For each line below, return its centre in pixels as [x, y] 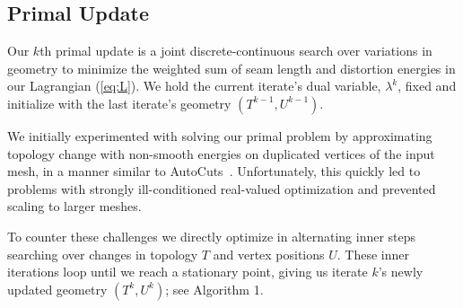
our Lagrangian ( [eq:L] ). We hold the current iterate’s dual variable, [194, 86]
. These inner [373, 254]
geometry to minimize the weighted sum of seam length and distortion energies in [231, 68]
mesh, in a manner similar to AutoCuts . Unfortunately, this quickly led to [214, 171]
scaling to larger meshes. [74, 206]
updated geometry [57, 289]
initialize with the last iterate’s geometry [119, 103]
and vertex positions [269, 254]
